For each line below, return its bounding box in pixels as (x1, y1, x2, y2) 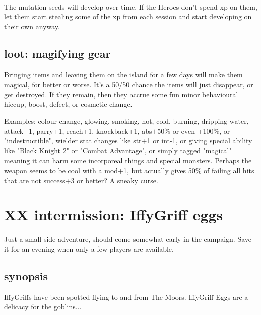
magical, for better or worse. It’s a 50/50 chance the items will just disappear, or (4, 79, 253, 90)
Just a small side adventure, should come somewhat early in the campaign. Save (4, 233, 252, 244)
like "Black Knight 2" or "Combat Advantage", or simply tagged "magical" (4, 145, 232, 155)
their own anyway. (4, 21, 60, 31)
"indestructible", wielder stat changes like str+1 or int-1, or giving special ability (4, 135, 252, 146)
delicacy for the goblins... (4, 301, 82, 312)
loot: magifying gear (4, 45, 111, 61)
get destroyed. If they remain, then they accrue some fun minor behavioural (4, 89, 238, 99)
